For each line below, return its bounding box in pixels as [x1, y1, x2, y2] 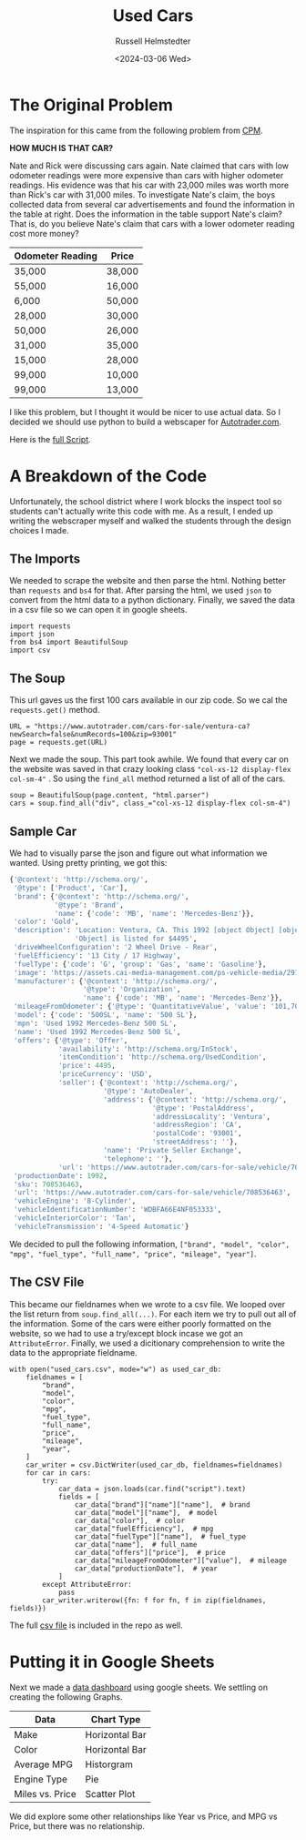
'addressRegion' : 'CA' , [151, 1121, 243, 1130]
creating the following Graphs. [9, 1691, 123, 1703]
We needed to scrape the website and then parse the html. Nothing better [9, 575, 287, 586]
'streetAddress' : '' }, [151, 1137, 239, 1147]
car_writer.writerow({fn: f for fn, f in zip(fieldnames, [42, 1595, 267, 1605]
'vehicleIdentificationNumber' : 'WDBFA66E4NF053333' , [13, 1205, 222, 1215]
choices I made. [9, 524, 70, 535]
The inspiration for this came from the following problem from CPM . [9, 125, 263, 136]
